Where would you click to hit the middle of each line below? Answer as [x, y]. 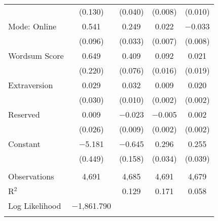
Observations [31, 176]
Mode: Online [32, 26]
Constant [24, 144]
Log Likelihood [35, 206]
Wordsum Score [36, 56]
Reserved [24, 114]
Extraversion [31, 85]
